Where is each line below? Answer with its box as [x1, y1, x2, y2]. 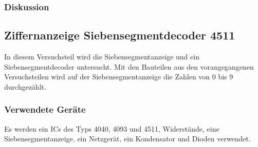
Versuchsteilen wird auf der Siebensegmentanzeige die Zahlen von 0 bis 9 [4, 71, 233, 82]
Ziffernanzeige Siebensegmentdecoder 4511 [4, 27, 235, 43]
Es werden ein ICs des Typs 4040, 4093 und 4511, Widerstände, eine [4, 123, 219, 134]
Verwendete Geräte [4, 103, 86, 116]
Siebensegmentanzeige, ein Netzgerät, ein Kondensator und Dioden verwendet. [4, 133, 251, 144]
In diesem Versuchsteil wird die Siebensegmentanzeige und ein [4, 51, 199, 62]
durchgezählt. [4, 81, 47, 92]
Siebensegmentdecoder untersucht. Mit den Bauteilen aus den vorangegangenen [4, 61, 254, 72]
